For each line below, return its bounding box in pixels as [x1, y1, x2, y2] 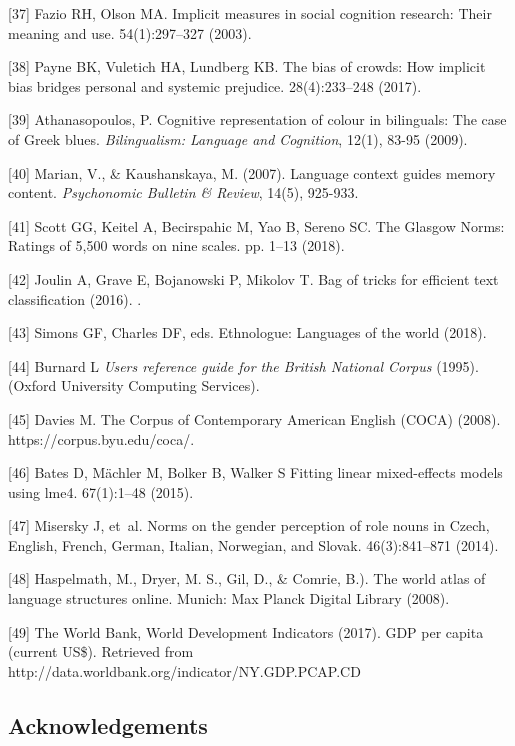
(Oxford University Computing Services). [8, 375, 260, 396]
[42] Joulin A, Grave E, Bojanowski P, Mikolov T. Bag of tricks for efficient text [8, 268, 499, 289]
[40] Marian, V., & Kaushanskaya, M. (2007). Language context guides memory [8, 162, 496, 183]
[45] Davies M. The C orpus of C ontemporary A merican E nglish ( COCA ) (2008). [8, 408, 501, 429]
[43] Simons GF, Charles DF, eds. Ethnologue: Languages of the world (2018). [8, 322, 487, 343]
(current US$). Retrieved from [8, 641, 194, 662]
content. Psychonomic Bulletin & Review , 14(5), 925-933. [8, 182, 359, 203]
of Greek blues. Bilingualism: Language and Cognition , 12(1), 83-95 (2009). [8, 128, 468, 149]
